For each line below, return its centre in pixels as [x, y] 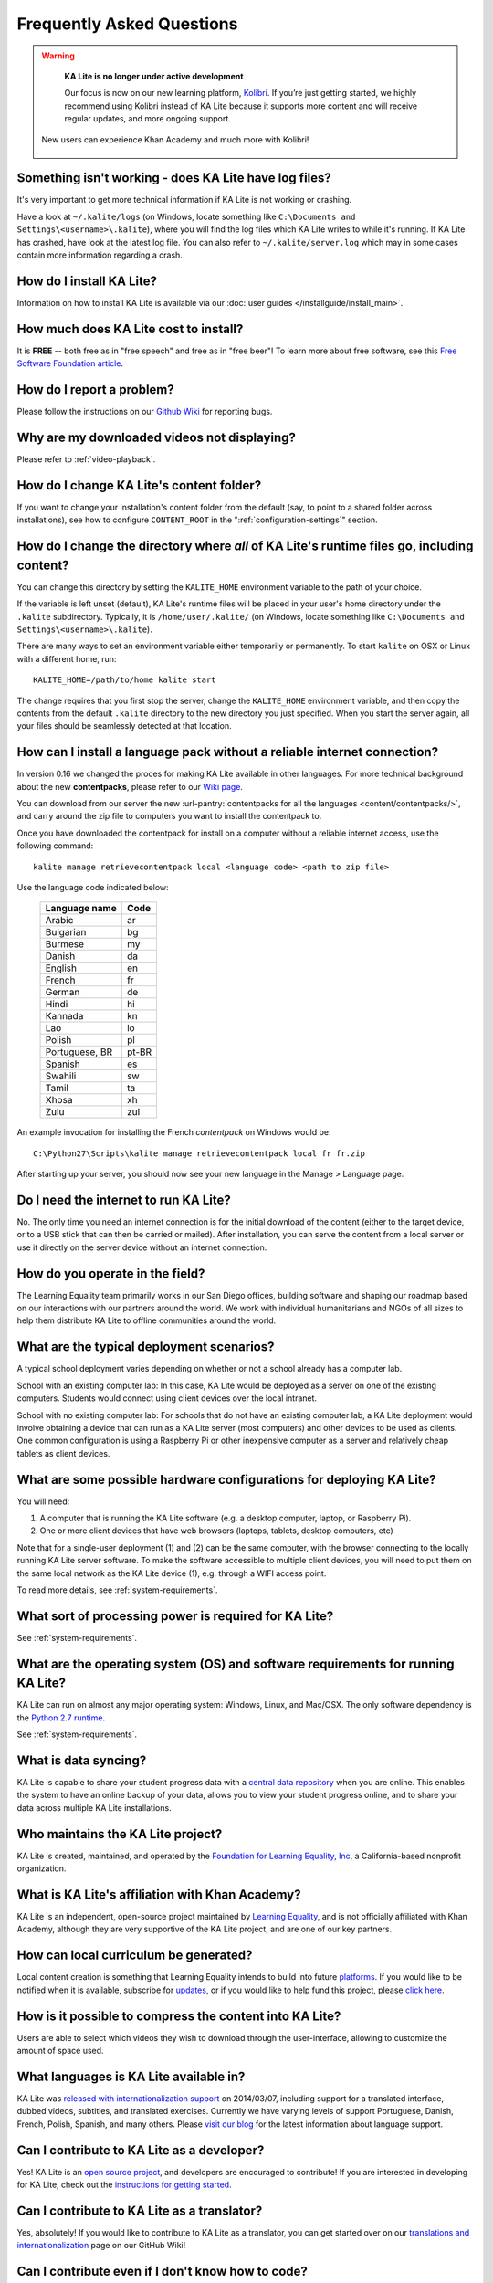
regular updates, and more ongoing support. [148, 119]
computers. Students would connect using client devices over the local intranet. [167, 1398]
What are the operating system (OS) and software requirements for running [236, 1663]
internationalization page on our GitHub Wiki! [101, 2246]
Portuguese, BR [79, 1052]
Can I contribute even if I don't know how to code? [162, 2272]
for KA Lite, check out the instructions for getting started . [124, 2185]
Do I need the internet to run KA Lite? [124, 1199]
